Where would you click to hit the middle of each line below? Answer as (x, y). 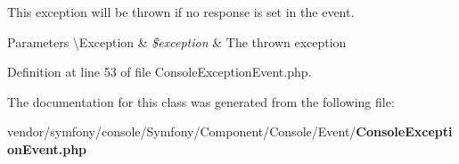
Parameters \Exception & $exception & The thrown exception (177, 41)
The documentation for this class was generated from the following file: (201, 101)
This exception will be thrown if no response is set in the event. (181, 12)
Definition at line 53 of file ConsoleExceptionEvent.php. (160, 72)
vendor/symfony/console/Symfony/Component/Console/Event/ (182, 131)
